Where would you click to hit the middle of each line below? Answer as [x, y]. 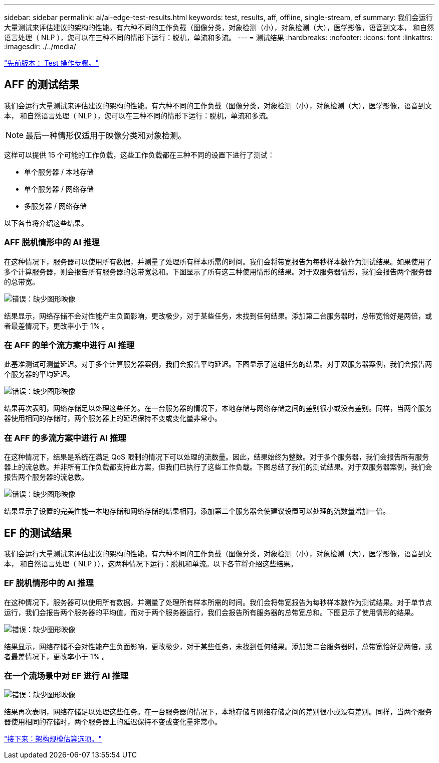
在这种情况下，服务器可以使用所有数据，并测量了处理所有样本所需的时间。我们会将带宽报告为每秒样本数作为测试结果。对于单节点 [218, 602]
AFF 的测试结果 [42, 85]
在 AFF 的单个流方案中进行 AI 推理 [69, 345]
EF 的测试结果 [38, 533]
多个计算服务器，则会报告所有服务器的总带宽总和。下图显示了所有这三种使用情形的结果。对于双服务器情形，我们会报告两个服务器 [218, 271]
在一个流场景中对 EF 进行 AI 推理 [66, 676]
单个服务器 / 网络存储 [59, 189]
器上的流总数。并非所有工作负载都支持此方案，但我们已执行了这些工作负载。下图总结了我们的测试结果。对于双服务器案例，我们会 [218, 467]
